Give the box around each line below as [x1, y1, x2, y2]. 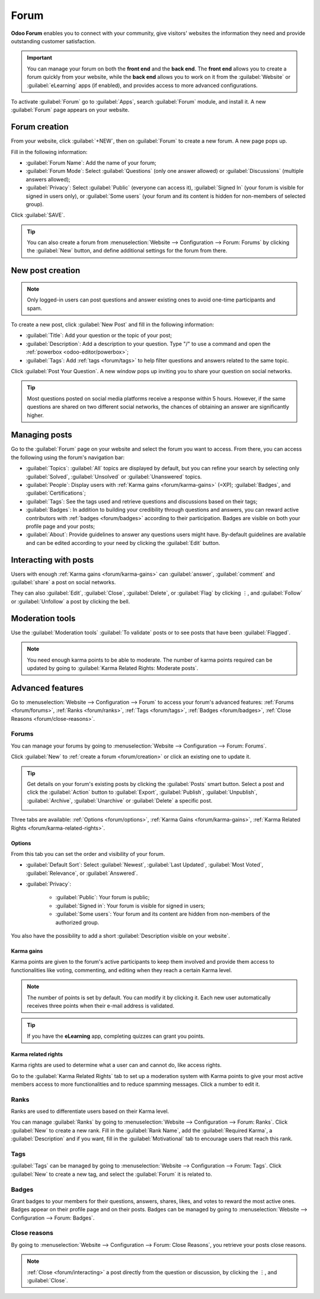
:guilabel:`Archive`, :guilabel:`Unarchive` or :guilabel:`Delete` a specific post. [27, 797, 213, 804]
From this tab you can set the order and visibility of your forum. [11, 850, 165, 857]
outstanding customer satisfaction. [11, 37, 96, 44]
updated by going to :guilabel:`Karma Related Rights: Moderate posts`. [27, 664, 199, 672]
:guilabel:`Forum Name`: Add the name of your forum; [25, 159, 156, 166]
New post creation [11, 265, 81, 275]
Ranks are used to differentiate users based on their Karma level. [11, 1108, 169, 1115]
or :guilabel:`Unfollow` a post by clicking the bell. [11, 598, 130, 605]
